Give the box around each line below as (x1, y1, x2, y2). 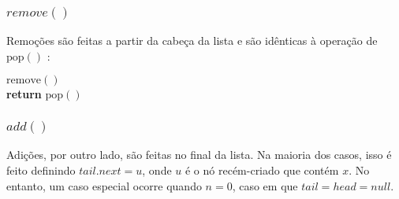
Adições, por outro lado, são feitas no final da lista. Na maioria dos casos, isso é (6, 146, 392, 163)
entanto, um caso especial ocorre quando (6, 177, 202, 193)
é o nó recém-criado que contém (185, 161, 339, 178)
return (6, 86, 42, 102)
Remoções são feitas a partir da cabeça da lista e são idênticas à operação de (6, 32, 378, 49)
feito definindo (6, 161, 76, 178)
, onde (142, 161, 172, 178)
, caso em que (232, 177, 298, 193)
